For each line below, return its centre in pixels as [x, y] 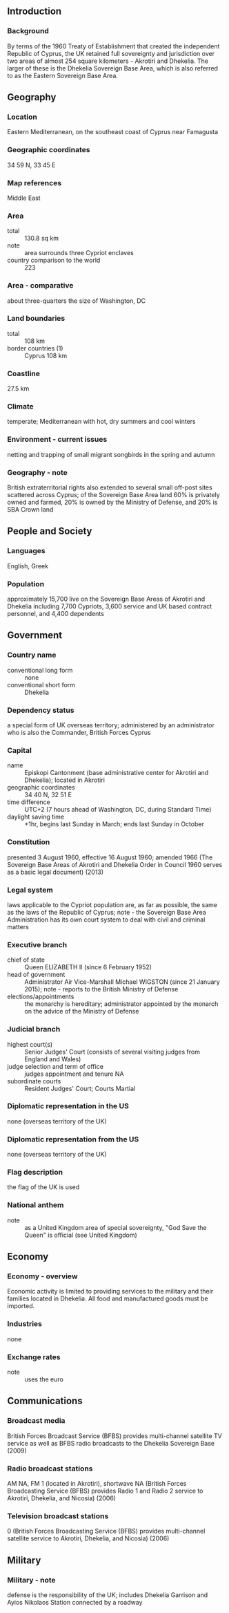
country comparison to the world [54, 260]
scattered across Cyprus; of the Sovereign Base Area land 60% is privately [113, 495]
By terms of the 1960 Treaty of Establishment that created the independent [113, 46]
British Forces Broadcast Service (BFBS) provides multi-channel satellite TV [114, 1436]
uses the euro [44, 1379]
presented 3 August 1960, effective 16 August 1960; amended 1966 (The [110, 857]
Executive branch [37, 944]
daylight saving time [36, 817]
